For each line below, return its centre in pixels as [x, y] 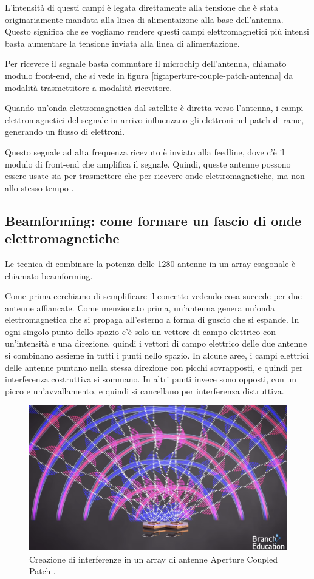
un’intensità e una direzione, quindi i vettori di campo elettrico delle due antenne [156, 343]
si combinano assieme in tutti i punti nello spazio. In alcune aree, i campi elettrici [157, 355]
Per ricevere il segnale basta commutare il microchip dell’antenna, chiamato [146, 63]
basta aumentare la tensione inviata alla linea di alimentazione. [122, 43]
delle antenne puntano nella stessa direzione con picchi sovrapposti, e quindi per [154, 367]
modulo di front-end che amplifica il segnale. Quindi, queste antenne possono [148, 164]
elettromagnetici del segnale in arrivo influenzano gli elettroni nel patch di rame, [155, 119]
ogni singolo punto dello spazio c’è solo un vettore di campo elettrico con [140, 331]
